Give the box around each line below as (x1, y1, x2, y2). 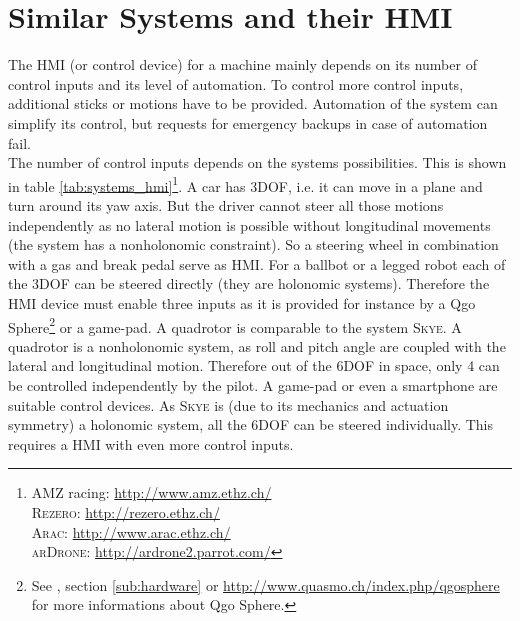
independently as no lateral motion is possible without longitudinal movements (8, 214, 491, 235)
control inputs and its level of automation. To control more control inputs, (8, 73, 464, 94)
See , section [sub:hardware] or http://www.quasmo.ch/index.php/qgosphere (31, 574, 500, 595)
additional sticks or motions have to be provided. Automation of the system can (8, 93, 498, 114)
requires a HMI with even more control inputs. (8, 433, 294, 454)
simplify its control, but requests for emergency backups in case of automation (8, 112, 488, 133)
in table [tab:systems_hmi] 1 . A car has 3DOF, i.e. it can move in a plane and (8, 172, 483, 196)
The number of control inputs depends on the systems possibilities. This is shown (8, 152, 507, 173)
